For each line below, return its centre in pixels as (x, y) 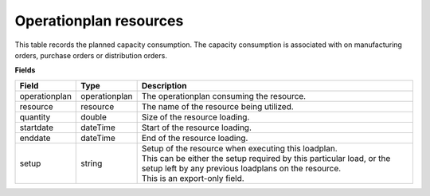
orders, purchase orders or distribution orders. (91, 55)
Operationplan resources (99, 21)
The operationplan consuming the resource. (224, 96)
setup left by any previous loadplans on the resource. (241, 168)
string (92, 163)
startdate (37, 127)
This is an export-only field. (193, 178)
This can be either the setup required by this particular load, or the (266, 158)
